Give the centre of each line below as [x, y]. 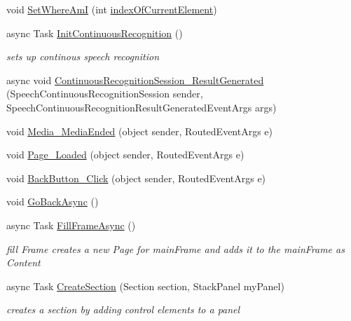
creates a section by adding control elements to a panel [123, 309]
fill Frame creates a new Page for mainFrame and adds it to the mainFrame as [175, 248]
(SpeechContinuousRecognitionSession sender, [105, 94]
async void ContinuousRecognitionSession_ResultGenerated [135, 80]
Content [23, 262]
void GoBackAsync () [53, 202]
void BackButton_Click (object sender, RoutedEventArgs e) [136, 178]
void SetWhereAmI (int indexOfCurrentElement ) [112, 9]
